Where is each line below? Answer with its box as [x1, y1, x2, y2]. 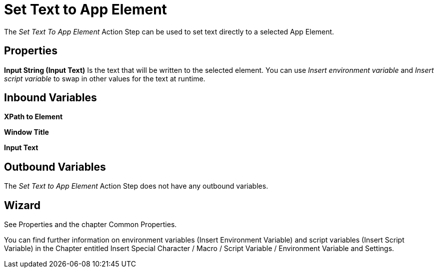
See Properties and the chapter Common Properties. [4, 220, 177, 229]
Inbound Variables [4, 91, 97, 104]
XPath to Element [4, 112, 63, 121]
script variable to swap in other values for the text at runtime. [4, 74, 205, 83]
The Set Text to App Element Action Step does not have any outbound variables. [4, 182, 268, 191]
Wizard [4, 199, 40, 212]
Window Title [4, 128, 49, 137]
